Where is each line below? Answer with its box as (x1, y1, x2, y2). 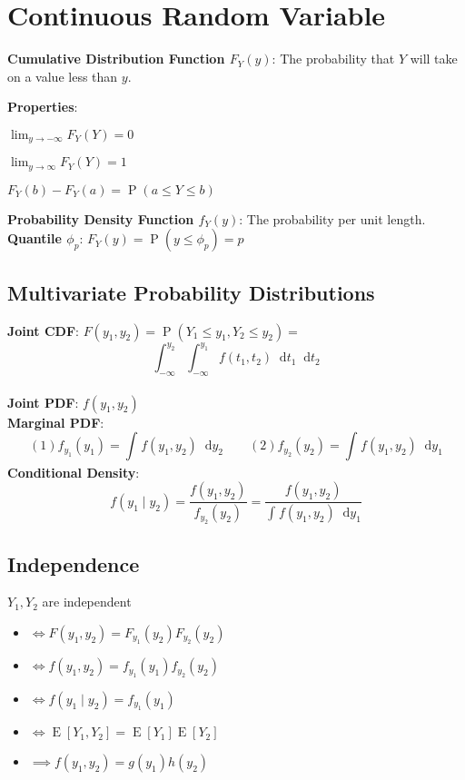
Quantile (7, 229, 62, 248)
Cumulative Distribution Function (7, 49, 225, 68)
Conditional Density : (7, 462, 140, 481)
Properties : (7, 97, 78, 116)
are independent (42, 592, 132, 611)
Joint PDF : (7, 392, 79, 411)
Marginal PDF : (7, 412, 104, 431)
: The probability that (272, 49, 395, 68)
